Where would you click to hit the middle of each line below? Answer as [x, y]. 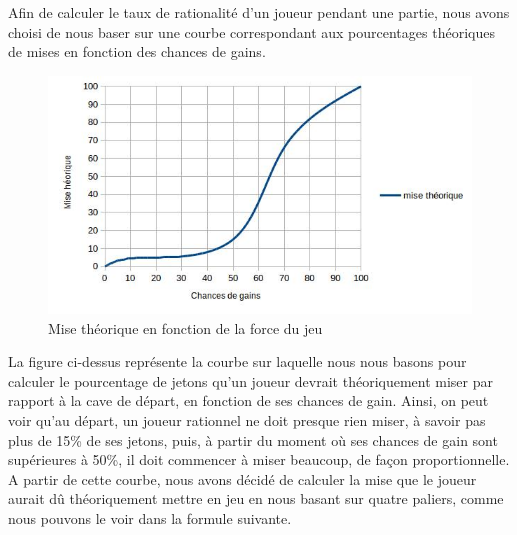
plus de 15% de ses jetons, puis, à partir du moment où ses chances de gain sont [253, 439]
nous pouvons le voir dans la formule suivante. [150, 517]
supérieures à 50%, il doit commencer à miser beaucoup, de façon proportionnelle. [259, 459]
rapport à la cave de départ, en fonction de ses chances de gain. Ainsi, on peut [248, 400]
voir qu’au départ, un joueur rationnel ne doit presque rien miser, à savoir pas [247, 420]
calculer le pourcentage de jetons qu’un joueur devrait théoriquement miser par [250, 380]
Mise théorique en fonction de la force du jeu [185, 327]
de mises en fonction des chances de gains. [137, 51]
